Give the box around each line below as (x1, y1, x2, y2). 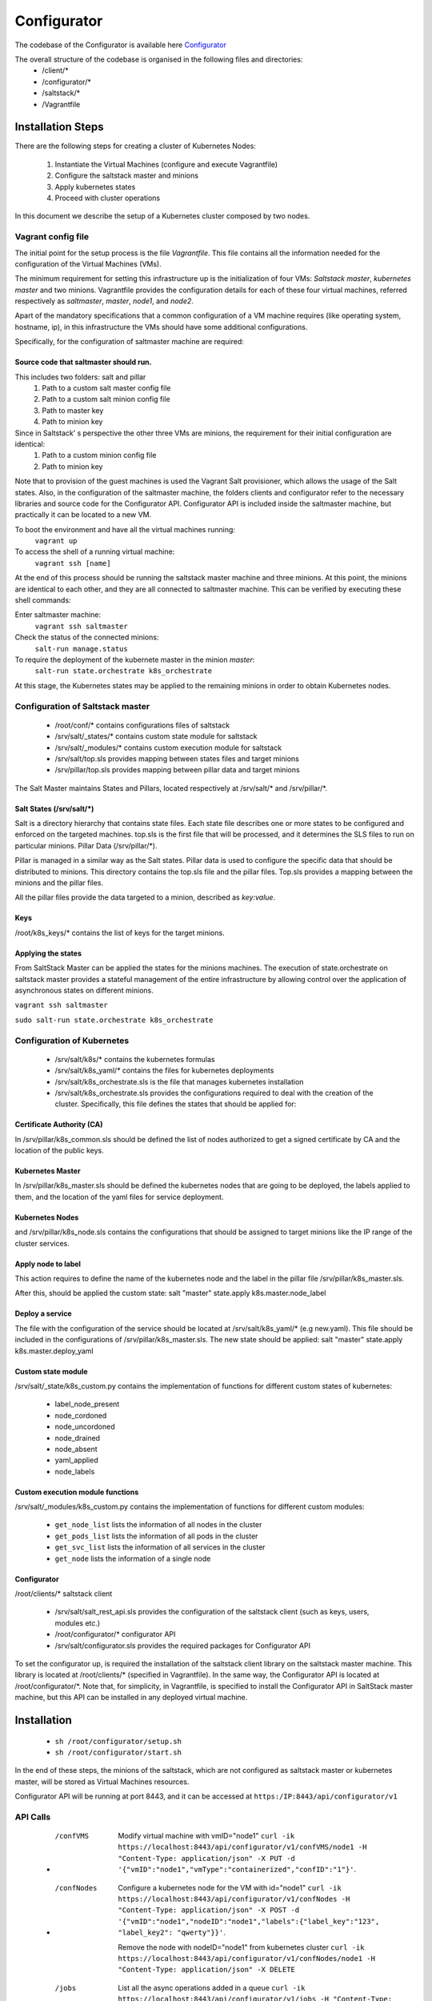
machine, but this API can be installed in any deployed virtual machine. (14, 1693, 248, 1702)
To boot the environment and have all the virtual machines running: (14, 524, 236, 534)
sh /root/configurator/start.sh (54, 1747, 182, 1757)
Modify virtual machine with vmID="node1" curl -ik (118, 1831, 295, 1841)
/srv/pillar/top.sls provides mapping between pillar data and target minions (54, 765, 300, 775)
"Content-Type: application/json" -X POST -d (118, 1906, 300, 1915)
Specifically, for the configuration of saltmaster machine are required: (14, 337, 244, 347)
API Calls (14, 1811, 51, 1823)
